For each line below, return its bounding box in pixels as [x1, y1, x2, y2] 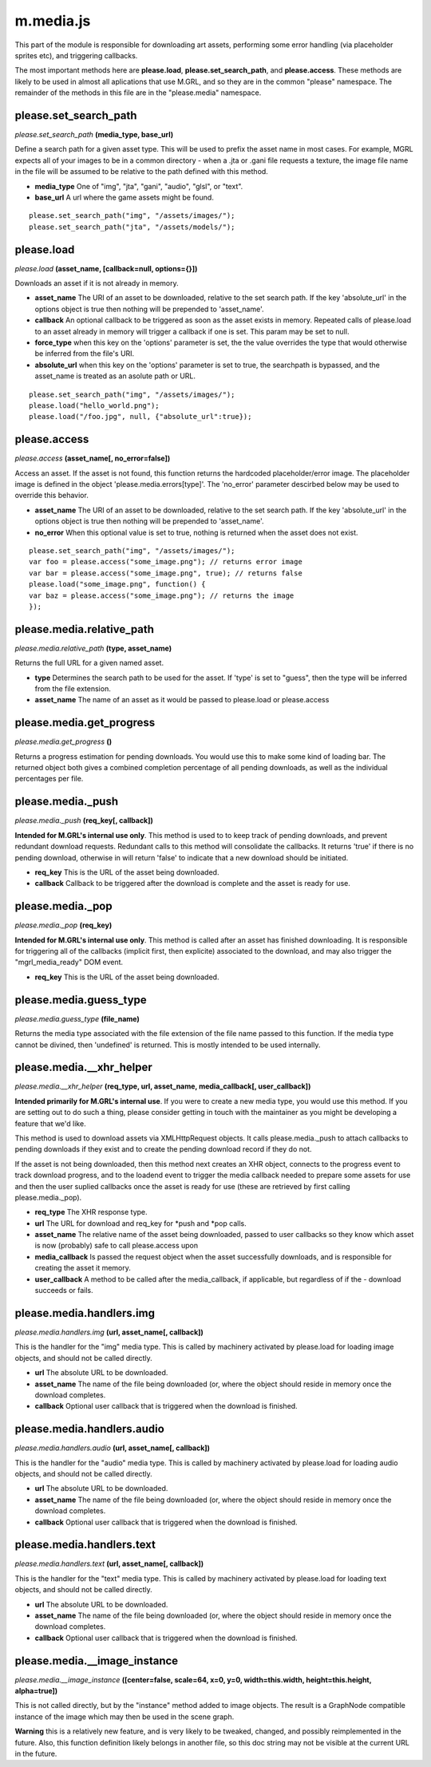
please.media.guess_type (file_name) [14, 1014, 140, 1023]
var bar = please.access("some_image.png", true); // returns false [29, 568, 302, 578]
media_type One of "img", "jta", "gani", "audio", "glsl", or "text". [34, 181, 243, 191]
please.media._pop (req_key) [14, 920, 113, 930]
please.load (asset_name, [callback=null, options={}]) [14, 263, 198, 273]
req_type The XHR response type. [34, 1208, 148, 1217]
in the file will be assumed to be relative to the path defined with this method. [14, 167, 269, 176]
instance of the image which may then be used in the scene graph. [14, 1712, 235, 1722]
